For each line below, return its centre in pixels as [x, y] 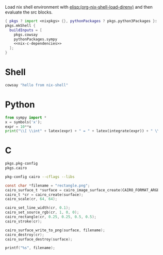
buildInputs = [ [26, 30]
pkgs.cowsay [26, 34]
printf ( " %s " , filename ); [30, 248]
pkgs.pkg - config [21, 164]
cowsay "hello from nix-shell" [37, 85]
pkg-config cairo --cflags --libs [40, 177]
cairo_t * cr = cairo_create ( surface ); [44, 195]
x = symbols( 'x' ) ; [24, 122]
